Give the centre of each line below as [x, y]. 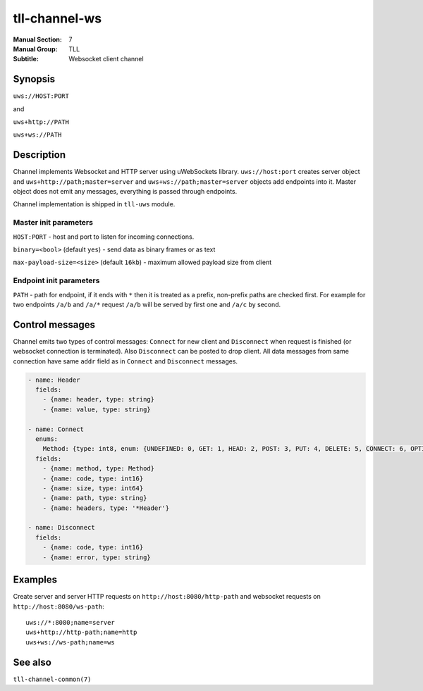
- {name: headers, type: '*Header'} [106, 508]
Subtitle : [26, 59]
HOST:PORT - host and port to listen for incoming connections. [104, 237]
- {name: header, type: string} [99, 399]
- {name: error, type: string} [97, 557]
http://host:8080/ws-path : [59, 606]
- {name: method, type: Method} [99, 469]
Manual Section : [38, 39]
